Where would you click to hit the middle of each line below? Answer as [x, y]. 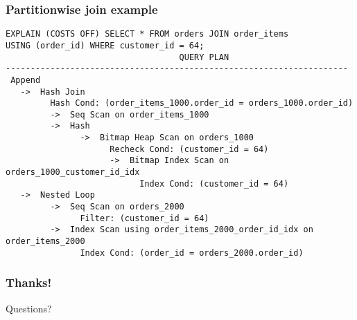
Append [26, 80]
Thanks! [29, 282]
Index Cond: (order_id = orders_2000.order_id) [192, 253]
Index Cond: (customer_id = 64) [214, 183]
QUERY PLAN [204, 57]
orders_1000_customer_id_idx [73, 172]
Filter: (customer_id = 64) [145, 218]
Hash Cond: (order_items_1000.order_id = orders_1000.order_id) [202, 103]
